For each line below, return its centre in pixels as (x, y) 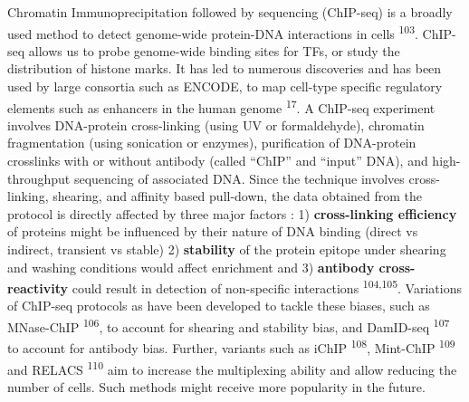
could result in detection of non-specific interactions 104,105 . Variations (267, 287)
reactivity (38, 287)
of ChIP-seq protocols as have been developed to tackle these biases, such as (219, 306)
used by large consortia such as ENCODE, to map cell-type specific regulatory (225, 86)
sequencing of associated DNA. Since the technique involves (239, 178)
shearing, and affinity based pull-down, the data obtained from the (238, 196)
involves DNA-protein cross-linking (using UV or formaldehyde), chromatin (216, 124)
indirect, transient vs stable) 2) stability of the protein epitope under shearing (227, 249)
